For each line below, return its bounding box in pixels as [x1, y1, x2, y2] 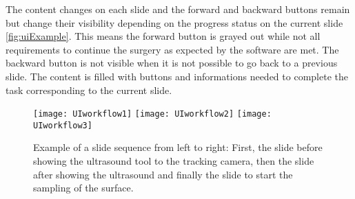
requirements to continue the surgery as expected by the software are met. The [6, 42, 339, 56]
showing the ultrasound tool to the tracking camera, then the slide [33, 154, 314, 168]
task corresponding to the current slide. [6, 82, 172, 97]
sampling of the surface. [33, 180, 134, 195]
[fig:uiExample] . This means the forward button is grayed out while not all [6, 29, 321, 43]
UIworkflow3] [33, 120, 92, 130]
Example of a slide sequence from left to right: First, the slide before [33, 140, 323, 154]
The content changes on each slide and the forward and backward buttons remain [6, 2, 350, 16]
